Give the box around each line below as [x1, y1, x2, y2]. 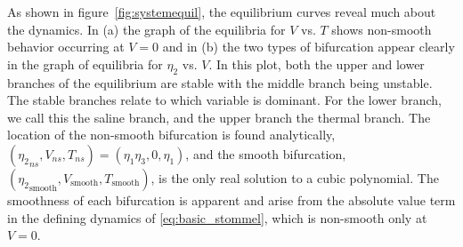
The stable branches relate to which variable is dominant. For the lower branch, [7, 91, 442, 109]
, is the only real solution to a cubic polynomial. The [150, 168, 439, 187]
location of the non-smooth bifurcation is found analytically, [7, 125, 336, 144]
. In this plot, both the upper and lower [208, 54, 425, 73]
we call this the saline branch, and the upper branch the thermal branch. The [7, 108, 431, 126]
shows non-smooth [331, 20, 432, 38]
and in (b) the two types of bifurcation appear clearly [162, 37, 455, 56]
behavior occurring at [7, 37, 125, 56]
